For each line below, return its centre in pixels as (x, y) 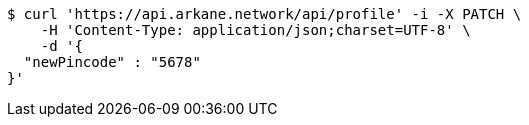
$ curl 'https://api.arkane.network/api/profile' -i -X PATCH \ (264, 14)
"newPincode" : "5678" (112, 62)
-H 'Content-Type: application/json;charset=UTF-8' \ (255, 30)
